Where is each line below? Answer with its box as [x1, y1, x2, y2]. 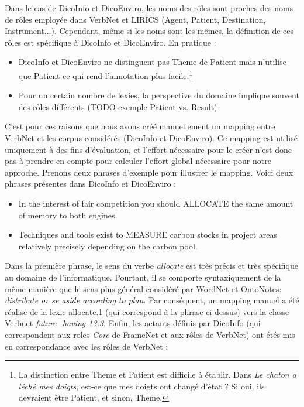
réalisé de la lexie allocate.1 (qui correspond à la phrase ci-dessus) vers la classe [5, 305, 289, 317]
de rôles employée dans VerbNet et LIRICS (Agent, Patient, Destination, [5, 13, 266, 25]
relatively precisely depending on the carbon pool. [18, 240, 198, 252]
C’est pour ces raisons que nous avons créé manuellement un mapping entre [5, 120, 275, 132]
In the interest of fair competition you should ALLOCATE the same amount [18, 197, 293, 209]
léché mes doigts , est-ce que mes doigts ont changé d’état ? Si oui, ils [18, 379, 265, 392]
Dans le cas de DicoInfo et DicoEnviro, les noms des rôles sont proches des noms [5, 2, 293, 13]
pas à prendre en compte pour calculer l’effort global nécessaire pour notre [5, 155, 271, 167]
